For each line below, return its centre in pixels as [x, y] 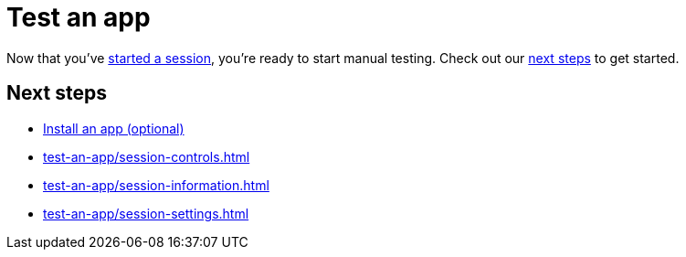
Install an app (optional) [114, 128]
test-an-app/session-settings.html [146, 213]
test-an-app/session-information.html [156, 185]
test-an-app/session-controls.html [147, 156]
